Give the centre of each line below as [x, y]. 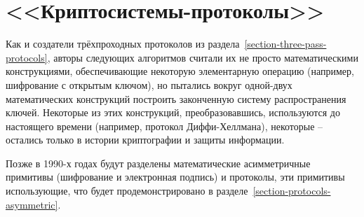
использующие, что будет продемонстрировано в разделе [127, 191]
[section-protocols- [292, 191]
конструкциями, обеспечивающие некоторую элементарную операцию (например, [180, 71]
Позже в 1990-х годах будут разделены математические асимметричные [158, 163]
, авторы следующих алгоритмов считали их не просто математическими [203, 57]
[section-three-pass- [285, 44]
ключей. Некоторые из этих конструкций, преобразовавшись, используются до [173, 112]
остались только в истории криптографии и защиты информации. [145, 140]
